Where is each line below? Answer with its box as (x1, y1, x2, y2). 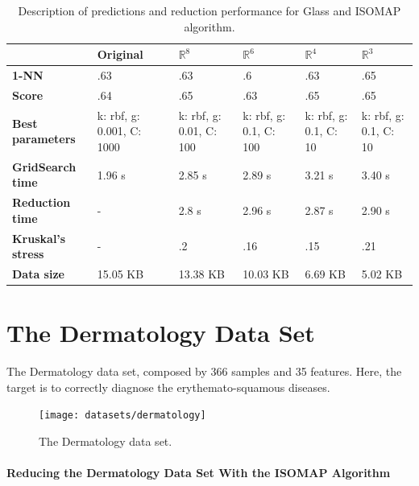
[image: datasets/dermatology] (39, 410, 206, 422)
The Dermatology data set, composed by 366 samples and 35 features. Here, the (6, 363, 402, 380)
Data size (12, 266, 64, 282)
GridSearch (12, 158, 77, 175)
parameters (12, 130, 76, 147)
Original (97, 46, 143, 63)
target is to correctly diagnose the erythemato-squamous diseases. (6, 378, 330, 395)
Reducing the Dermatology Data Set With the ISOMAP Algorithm (6, 464, 391, 481)
